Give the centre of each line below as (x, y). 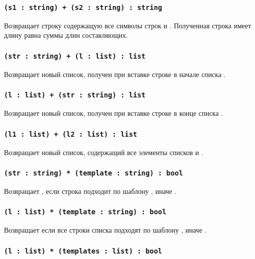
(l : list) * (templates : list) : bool (83, 251)
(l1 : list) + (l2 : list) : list (71, 134)
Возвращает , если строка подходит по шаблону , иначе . (90, 191)
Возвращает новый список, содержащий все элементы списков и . (104, 152)
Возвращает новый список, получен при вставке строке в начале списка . (115, 74)
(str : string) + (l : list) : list (75, 56)
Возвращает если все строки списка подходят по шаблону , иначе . (105, 230)
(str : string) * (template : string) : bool (94, 173)
